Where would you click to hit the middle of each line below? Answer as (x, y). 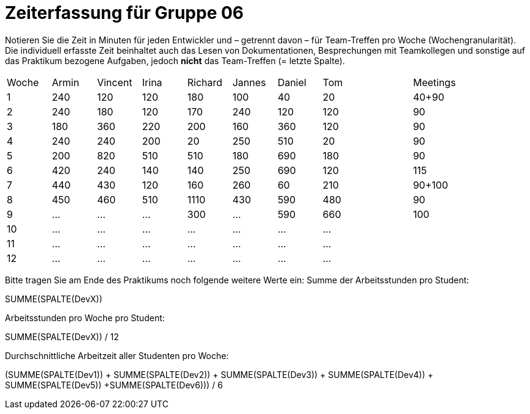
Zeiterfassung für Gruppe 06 (125, 13)
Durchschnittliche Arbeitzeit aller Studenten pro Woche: (117, 355)
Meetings (434, 82)
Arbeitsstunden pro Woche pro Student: (85, 318)
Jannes (249, 82)
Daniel (292, 82)
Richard (205, 82)
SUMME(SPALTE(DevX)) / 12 (62, 336)
